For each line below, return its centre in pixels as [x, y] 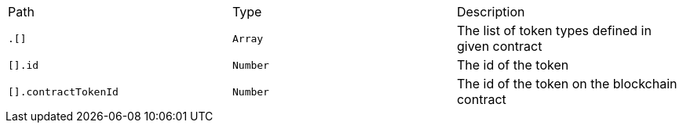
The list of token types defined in [554, 30]
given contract [499, 46]
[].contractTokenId [63, 91]
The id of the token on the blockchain [567, 84]
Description [491, 12]
